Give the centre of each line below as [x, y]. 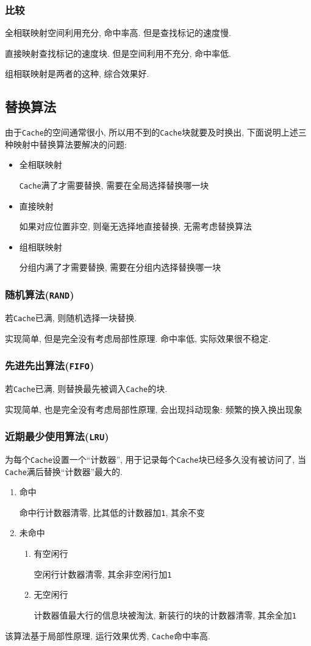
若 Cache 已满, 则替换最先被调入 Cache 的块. [86, 388]
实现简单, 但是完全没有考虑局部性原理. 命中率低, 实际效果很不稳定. [138, 338]
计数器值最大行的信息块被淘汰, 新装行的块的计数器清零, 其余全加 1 [165, 615]
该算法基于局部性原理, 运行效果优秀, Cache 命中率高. [108, 635]
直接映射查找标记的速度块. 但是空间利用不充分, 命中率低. [118, 53]
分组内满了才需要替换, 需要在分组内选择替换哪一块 [120, 267]
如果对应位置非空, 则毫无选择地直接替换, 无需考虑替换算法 [135, 226]
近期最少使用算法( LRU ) [57, 436]
